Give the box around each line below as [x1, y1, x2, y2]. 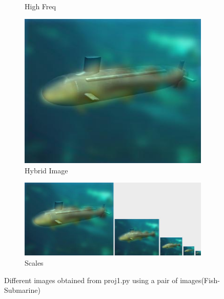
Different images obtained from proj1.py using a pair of [4, 274, 178, 285]
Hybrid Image [25, 165, 68, 175]
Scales [25, 257, 44, 268]
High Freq [25, 1, 56, 11]
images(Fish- [180, 274, 220, 285]
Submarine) [4, 285, 40, 295]
